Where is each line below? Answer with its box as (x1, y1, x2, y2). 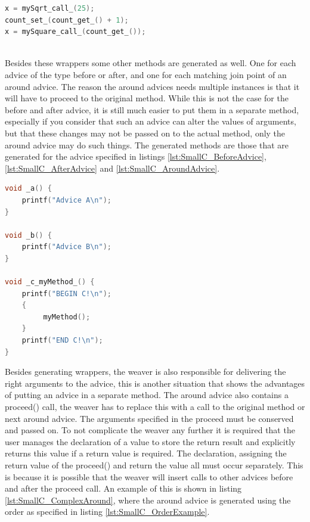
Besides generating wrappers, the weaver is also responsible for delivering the (5, 365, 286, 378)
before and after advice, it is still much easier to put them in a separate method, (5, 103, 299, 116)
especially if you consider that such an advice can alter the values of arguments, (5, 115, 296, 128)
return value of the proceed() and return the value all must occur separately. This (5, 458, 303, 471)
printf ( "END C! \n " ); (21, 336, 103, 345)
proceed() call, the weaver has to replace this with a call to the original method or (5, 400, 305, 412)
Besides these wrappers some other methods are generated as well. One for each (5, 57, 296, 69)
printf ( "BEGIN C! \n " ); (21, 289, 112, 298)
